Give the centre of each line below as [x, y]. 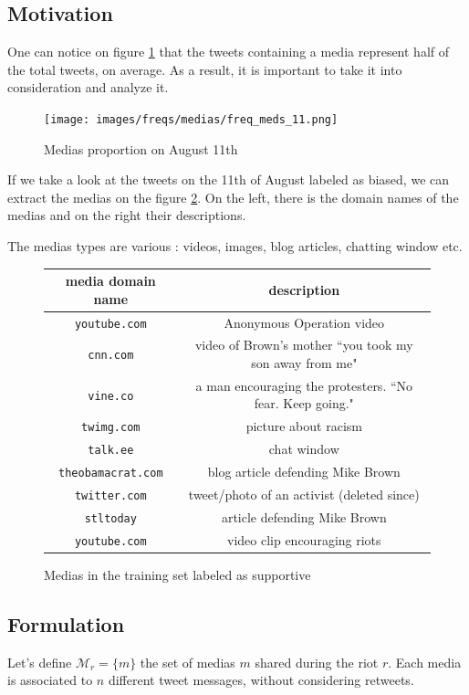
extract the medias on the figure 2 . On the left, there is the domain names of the [233, 197]
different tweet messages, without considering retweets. [261, 680]
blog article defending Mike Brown [304, 472]
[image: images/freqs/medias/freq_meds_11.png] [191, 119]
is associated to [50, 680]
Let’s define [40, 662]
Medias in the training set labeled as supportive [177, 575]
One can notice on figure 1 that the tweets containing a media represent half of [229, 52]
